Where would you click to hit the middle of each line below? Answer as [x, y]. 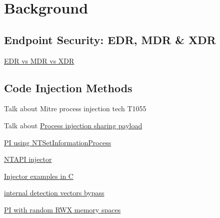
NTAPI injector [28, 159]
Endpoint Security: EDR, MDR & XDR [110, 39]
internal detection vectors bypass [54, 193]
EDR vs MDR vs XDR [39, 60]
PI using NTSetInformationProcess [58, 142]
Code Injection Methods [68, 87]
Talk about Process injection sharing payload [73, 125]
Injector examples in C [39, 176]
